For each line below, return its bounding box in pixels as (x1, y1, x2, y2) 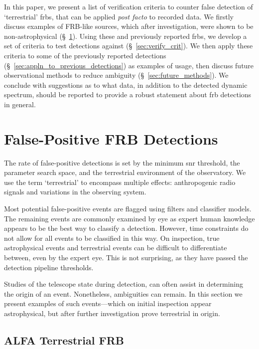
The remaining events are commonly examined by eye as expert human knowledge (4, 213, 255, 223)
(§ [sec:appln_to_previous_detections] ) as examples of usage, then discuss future (4, 60, 254, 70)
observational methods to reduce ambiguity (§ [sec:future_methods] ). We (4, 70, 229, 80)
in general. (4, 99, 36, 109)
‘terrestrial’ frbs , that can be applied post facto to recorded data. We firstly (4, 11, 234, 21)
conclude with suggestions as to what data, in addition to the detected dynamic (4, 79, 248, 90)
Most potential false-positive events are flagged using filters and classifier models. (4, 203, 252, 214)
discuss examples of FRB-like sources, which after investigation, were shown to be (4, 21, 254, 31)
